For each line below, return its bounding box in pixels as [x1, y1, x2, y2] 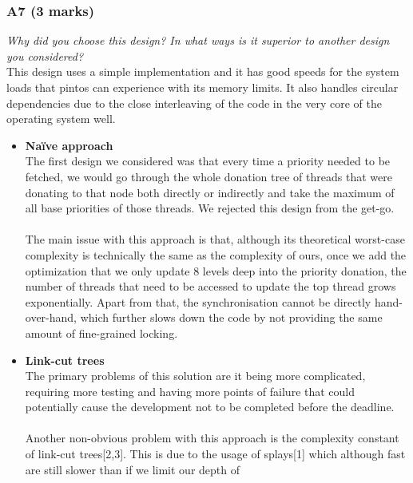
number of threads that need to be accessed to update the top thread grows [25, 278, 396, 295]
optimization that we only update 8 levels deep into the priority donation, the [25, 262, 407, 279]
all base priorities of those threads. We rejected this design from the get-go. [25, 200, 395, 216]
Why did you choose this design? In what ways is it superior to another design [6, 32, 390, 49]
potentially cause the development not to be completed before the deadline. [25, 398, 395, 415]
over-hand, [25, 309, 77, 326]
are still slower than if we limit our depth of [25, 461, 240, 477]
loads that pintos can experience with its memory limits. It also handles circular [6, 79, 399, 95]
